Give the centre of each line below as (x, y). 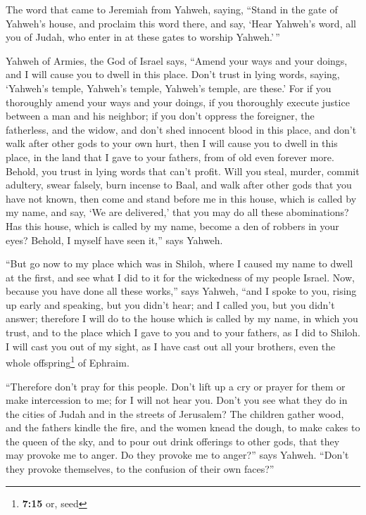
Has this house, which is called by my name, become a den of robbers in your (172, 225)
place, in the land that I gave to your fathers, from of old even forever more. (170, 157)
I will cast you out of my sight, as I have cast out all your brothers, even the (171, 346)
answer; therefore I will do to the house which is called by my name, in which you (182, 318)
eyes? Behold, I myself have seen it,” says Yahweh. (114, 240)
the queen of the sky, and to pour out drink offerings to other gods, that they (173, 441)
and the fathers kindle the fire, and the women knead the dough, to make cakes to (183, 427)
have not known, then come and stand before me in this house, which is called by (181, 198)
